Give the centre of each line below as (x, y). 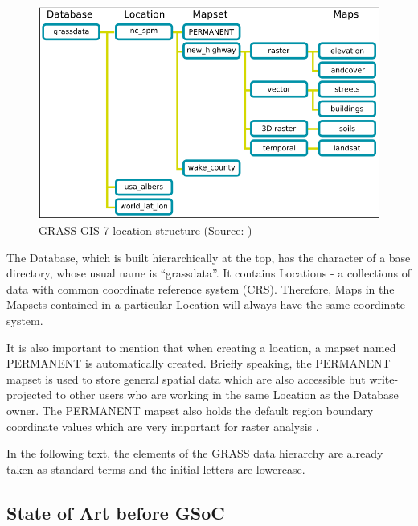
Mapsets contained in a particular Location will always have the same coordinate (206, 304)
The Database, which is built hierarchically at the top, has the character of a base (209, 257)
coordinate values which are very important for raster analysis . (163, 426)
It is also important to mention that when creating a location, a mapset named (201, 347)
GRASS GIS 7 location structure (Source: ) (145, 230)
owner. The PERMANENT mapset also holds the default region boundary (190, 410)
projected (29, 394)
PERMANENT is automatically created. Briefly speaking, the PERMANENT (199, 363)
